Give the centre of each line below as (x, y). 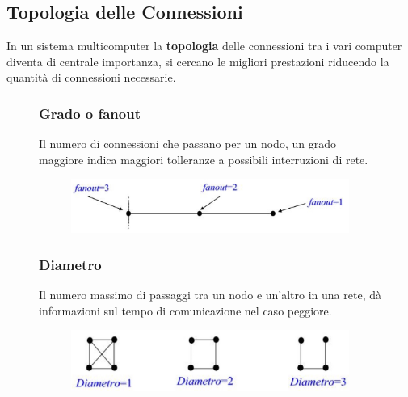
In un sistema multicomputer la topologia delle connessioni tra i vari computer (204, 46)
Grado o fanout (90, 113)
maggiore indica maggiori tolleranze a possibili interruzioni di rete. (204, 159)
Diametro (70, 264)
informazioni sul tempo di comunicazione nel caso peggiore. (185, 310)
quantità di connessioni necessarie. (91, 77)
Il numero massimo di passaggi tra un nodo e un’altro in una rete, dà (210, 295)
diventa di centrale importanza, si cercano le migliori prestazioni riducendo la (198, 61)
